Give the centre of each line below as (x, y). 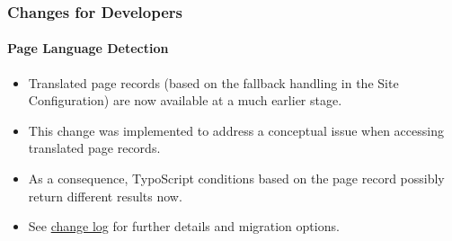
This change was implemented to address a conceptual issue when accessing (236, 130)
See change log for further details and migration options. (184, 226)
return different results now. (105, 196)
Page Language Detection (88, 48)
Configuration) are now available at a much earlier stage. (185, 100)
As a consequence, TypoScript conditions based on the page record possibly (236, 179)
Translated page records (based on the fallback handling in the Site (213, 82)
